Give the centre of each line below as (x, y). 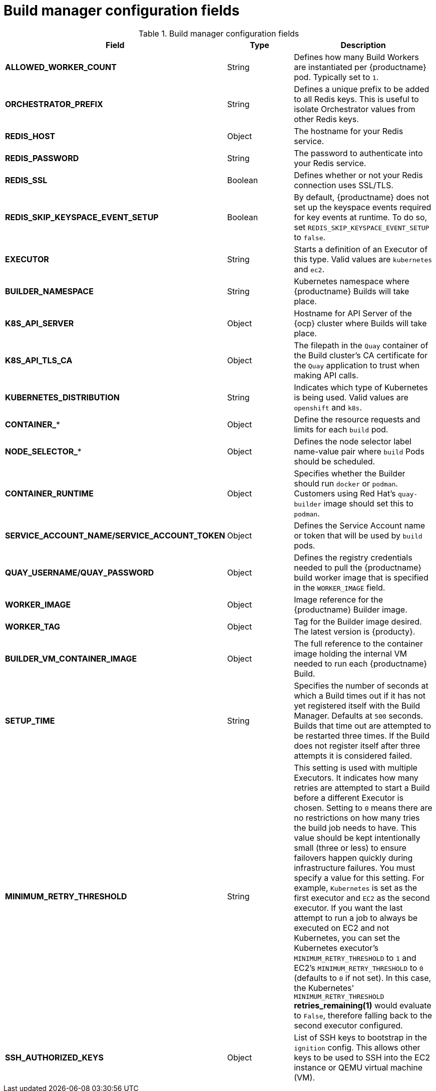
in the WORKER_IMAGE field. (340, 587)
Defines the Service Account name (360, 525)
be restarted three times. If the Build (362, 735)
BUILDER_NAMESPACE (49, 291)
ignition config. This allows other (357, 1047)
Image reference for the (339, 599)
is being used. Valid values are (351, 397)
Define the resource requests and (357, 419)
